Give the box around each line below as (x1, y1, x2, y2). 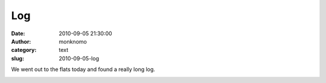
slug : (11, 54, 24, 62)
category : (11, 47, 37, 54)
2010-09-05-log (59, 54, 100, 62)
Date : (11, 30, 25, 37)
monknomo (59, 38, 87, 45)
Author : (11, 38, 31, 45)
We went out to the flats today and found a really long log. (11, 66, 155, 73)
